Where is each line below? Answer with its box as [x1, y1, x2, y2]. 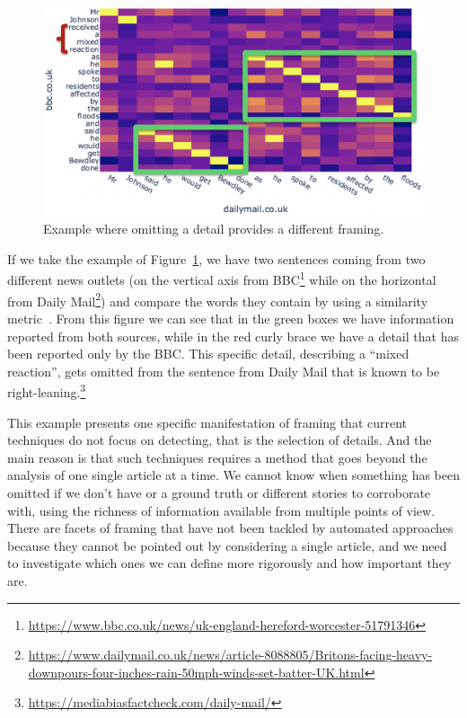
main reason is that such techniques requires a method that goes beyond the [7, 448, 427, 466]
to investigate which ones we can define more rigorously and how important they [7, 554, 452, 572]
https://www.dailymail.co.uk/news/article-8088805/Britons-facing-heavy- [28, 645, 433, 664]
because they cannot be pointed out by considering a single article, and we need [7, 536, 447, 554]
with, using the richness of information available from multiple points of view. [7, 501, 436, 519]
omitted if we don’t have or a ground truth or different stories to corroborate [7, 483, 431, 501]
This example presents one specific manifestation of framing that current [7, 412, 408, 431]
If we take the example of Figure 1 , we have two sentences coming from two [7, 249, 426, 268]
